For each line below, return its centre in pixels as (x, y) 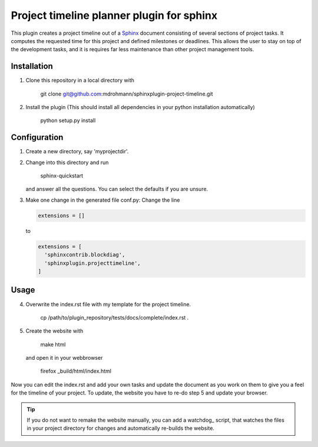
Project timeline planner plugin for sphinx (114, 15)
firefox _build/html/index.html (76, 371)
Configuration (37, 138)
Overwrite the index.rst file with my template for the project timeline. (108, 304)
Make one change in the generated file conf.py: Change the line (103, 200)
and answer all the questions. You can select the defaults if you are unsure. (117, 189)
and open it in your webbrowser (64, 358)
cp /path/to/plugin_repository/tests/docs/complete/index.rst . (115, 317)
